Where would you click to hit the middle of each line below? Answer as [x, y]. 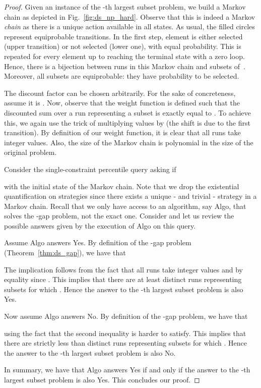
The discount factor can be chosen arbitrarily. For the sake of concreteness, [120, 93]
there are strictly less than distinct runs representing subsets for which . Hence [125, 343]
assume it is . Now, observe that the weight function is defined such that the [122, 103]
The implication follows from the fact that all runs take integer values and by [124, 269]
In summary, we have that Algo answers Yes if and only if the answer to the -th [127, 370]
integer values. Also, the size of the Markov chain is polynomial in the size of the [129, 142]
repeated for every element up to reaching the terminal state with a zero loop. [124, 56]
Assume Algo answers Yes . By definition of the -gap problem [98, 242]
